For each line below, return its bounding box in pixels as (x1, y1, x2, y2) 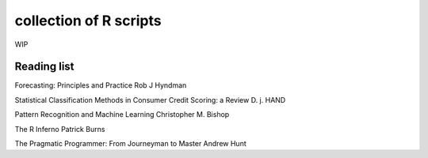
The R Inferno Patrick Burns (14, 124, 105, 134)
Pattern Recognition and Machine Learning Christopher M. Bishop (14, 110, 230, 119)
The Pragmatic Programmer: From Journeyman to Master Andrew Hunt (14, 139, 246, 149)
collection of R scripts (14, 12, 162, 29)
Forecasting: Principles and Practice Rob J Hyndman (14, 81, 187, 90)
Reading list (14, 60, 75, 73)
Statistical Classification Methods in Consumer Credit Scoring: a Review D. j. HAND (14, 95, 286, 104)
